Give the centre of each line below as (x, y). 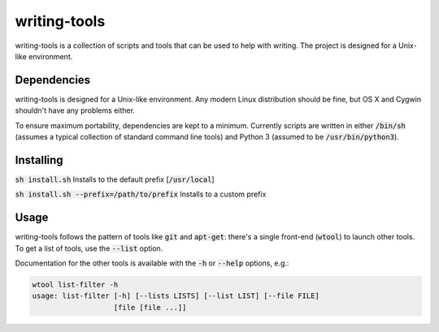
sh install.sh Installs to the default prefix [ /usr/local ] (115, 179)
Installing (39, 160)
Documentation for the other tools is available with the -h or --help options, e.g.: (152, 263)
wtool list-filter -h (75, 285)
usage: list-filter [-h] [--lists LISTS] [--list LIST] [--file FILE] (176, 296)
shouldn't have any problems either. (75, 110)
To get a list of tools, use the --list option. (89, 248)
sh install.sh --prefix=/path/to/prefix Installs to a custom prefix (141, 194)
